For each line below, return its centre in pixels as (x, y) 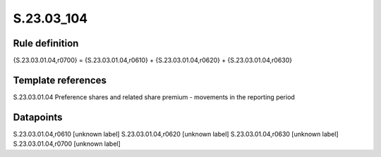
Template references (60, 80)
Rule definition (46, 43)
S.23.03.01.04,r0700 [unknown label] (67, 144)
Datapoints (38, 117)
